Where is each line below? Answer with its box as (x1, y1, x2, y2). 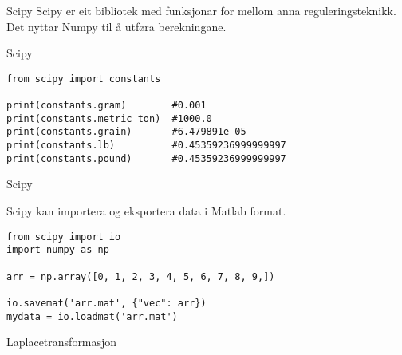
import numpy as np (6, 244, 109, 256)
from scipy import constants (6, 73, 161, 85)
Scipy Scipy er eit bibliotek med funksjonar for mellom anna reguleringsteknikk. (6, 2, 396, 18)
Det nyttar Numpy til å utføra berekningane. (6, 18, 227, 34)
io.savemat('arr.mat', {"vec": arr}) (6, 297, 207, 309)
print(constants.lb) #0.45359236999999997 (6, 140, 286, 152)
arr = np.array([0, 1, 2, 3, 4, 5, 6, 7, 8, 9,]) (6, 270, 275, 282)
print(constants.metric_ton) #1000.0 (6, 112, 212, 124)
